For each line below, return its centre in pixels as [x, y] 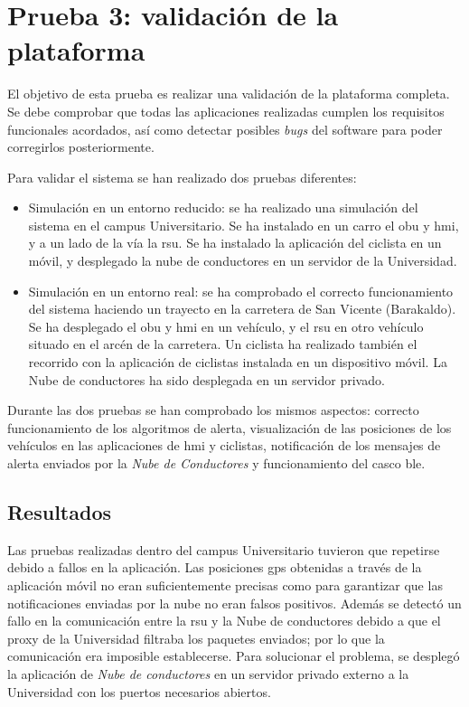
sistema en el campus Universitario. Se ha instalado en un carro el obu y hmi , [244, 225]
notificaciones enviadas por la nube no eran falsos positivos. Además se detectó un [234, 603]
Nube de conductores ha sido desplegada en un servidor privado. [206, 379]
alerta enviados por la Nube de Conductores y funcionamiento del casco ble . [216, 463]
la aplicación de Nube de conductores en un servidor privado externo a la [208, 673]
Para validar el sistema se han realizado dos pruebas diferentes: [182, 177]
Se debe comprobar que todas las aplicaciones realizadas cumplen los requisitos [226, 111]
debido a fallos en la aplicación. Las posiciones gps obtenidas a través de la [215, 567]
